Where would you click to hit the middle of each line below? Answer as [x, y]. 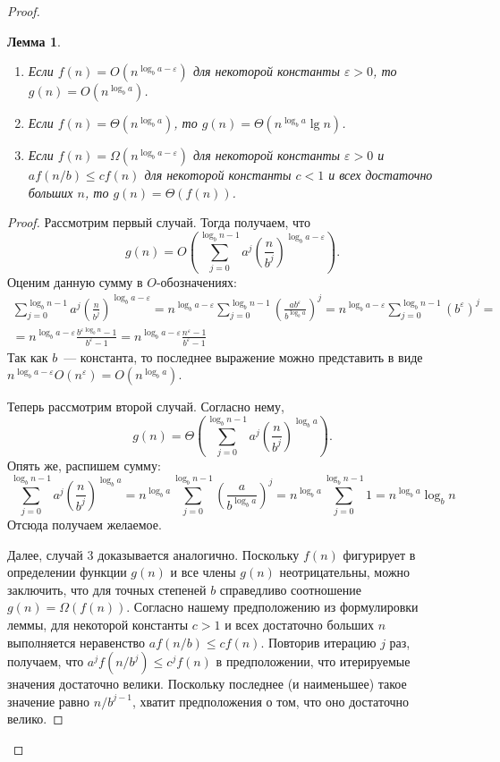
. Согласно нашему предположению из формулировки [272, 607]
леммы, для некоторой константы [98, 625]
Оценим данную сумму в [75, 281]
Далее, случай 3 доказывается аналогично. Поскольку [153, 554]
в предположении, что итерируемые [313, 661]
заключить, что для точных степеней [107, 589]
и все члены [203, 572]
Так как [28, 356]
